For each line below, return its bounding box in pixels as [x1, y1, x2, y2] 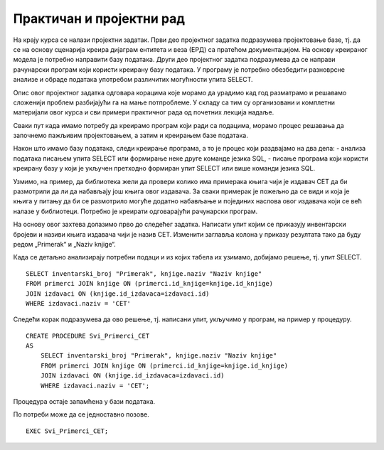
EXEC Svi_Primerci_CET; [26, 427, 109, 435]
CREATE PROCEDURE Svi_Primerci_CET [26, 331, 150, 340]
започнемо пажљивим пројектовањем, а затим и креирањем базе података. [13, 132, 248, 140]
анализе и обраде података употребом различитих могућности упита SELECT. [13, 75, 253, 84]
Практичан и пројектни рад [13, 11, 185, 26]
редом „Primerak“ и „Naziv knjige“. [13, 240, 117, 248]
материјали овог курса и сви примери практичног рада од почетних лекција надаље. [13, 108, 274, 117]
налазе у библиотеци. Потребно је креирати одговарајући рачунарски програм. [13, 207, 258, 215]
